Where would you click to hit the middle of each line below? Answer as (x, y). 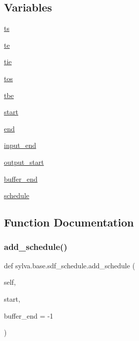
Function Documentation (69, 222)
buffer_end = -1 (29, 315)
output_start (24, 162)
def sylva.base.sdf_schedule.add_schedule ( (69, 265)
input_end (20, 145)
